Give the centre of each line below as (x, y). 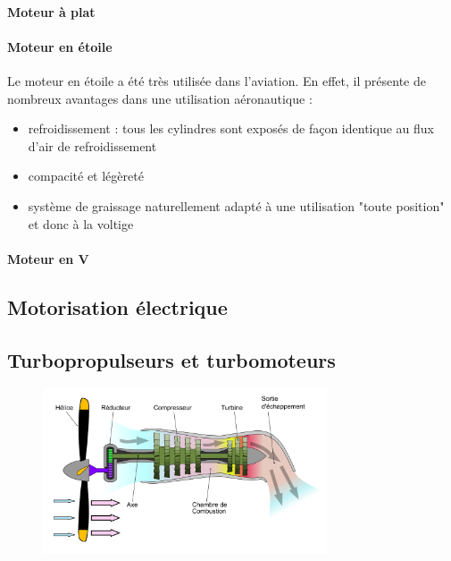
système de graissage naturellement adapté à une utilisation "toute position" (236, 205)
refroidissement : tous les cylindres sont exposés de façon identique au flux (231, 128)
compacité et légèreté (86, 176)
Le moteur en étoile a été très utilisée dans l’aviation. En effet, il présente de (217, 80)
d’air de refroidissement (92, 145)
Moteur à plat (51, 11)
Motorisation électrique (117, 306)
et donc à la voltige (81, 223)
